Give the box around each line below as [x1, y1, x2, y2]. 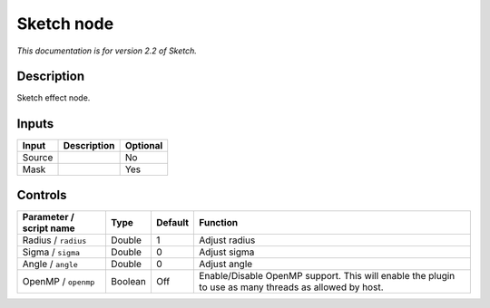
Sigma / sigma [22, 245, 81, 258]
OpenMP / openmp [22, 274, 95, 287]
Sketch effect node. [16, 92, 91, 103]
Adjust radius [199, 234, 256, 246]
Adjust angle [199, 257, 253, 270]
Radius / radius [22, 234, 87, 246]
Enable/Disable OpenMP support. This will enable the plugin [199, 269, 456, 282]
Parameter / [22, 210, 74, 223]
